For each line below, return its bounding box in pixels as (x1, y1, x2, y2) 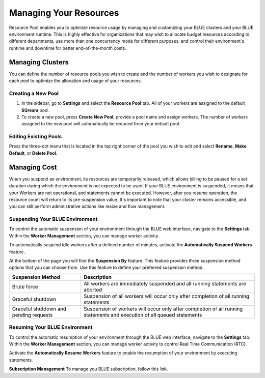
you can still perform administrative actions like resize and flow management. (9, 204, 165, 209)
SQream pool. (21, 107, 50, 113)
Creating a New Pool (9, 90, 59, 97)
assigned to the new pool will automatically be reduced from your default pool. (21, 121, 181, 127)
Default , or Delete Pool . (9, 150, 57, 156)
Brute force (12, 283, 38, 290)
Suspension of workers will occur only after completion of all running (83, 305, 243, 312)
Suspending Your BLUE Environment (9, 216, 98, 223)
